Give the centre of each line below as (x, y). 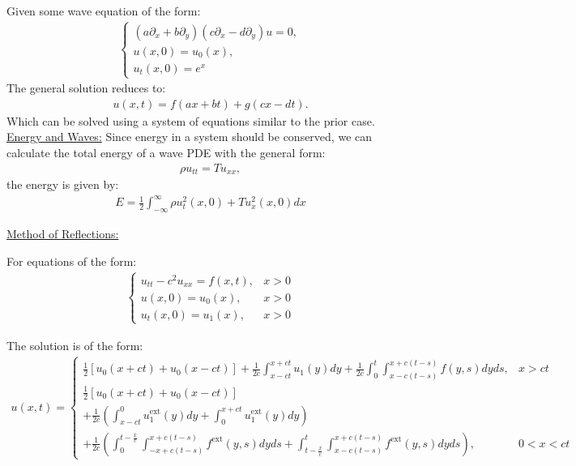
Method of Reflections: (63, 234)
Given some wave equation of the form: (104, 11)
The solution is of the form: (75, 345)
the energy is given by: (63, 184)
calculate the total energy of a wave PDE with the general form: (166, 153)
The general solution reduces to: (86, 88)
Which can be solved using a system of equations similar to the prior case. (191, 120)
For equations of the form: (72, 261)
